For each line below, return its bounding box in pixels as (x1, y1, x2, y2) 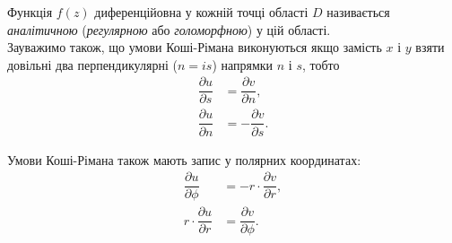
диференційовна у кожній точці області (94, 3, 309, 21)
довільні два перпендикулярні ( (7, 55, 178, 74)
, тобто (301, 55, 340, 74)
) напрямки (212, 55, 274, 74)
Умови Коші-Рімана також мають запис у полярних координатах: (7, 150, 361, 169)
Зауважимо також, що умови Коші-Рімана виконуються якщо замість (7, 38, 382, 56)
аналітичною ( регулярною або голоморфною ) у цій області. (7, 20, 331, 39)
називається (326, 3, 390, 21)
